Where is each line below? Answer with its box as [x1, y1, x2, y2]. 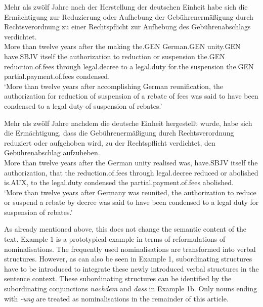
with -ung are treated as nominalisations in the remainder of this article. [4, 293, 229, 303]
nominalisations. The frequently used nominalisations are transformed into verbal [4, 243, 256, 254]
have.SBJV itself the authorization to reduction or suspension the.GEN [4, 51, 225, 61]
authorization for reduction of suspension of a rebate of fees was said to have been [4, 91, 258, 101]
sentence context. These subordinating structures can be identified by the [4, 273, 232, 284]
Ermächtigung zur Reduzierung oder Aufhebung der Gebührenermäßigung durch [4, 11, 253, 22]
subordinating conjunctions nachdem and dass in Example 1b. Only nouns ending [4, 283, 257, 294]
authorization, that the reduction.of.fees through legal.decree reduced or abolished [4, 167, 258, 178]
